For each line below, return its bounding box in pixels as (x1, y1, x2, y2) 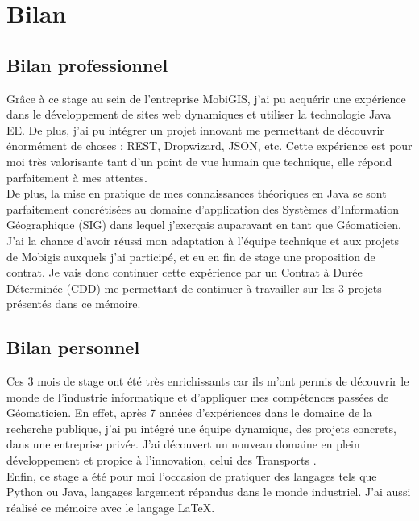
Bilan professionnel (6, 52, 168, 77)
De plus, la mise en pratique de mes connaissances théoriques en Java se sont (6, 185, 387, 202)
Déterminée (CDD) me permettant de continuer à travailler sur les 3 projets (6, 279, 382, 296)
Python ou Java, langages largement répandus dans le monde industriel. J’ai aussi (6, 483, 411, 500)
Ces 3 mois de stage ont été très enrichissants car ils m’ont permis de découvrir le (6, 373, 409, 390)
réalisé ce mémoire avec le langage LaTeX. (6, 498, 215, 515)
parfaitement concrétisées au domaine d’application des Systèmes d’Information (6, 200, 400, 217)
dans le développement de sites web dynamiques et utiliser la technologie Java (6, 106, 392, 123)
